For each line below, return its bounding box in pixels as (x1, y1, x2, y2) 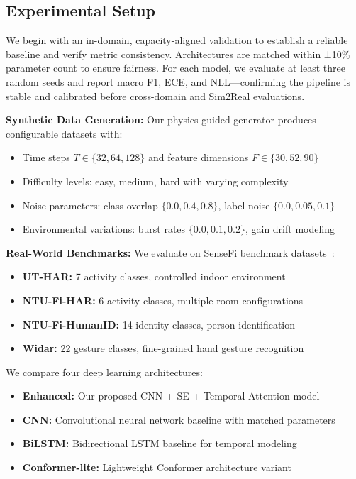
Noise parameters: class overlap (22, 197, 158, 212)
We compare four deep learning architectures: (6, 364, 203, 379)
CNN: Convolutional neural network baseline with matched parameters (22, 412, 335, 426)
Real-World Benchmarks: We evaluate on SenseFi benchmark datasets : (6, 245, 335, 260)
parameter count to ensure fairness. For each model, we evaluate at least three (6, 60, 346, 75)
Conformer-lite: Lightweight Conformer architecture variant (22, 460, 291, 475)
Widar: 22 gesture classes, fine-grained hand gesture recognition (22, 341, 304, 356)
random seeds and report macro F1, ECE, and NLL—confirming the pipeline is (6, 74, 350, 89)
